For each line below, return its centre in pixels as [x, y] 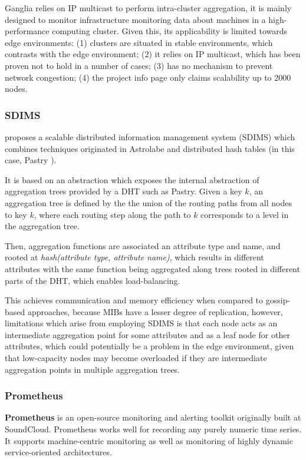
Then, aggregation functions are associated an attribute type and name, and [143, 245]
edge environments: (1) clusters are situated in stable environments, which [139, 42]
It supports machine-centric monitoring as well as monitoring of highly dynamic [149, 440]
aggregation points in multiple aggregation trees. [93, 369]
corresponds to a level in [245, 214]
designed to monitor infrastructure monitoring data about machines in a [135, 19]
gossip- [278, 300]
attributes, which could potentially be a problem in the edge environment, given [149, 346]
